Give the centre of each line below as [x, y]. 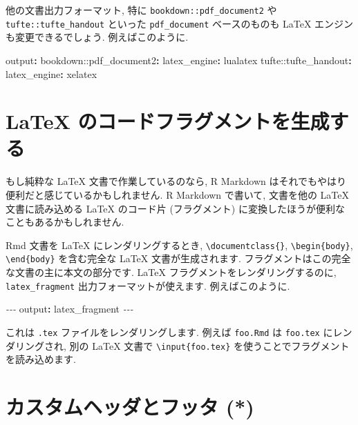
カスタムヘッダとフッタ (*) [130, 407]
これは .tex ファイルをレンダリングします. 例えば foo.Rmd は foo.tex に [169, 332]
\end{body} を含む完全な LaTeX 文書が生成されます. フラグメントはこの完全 [178, 258]
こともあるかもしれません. [65, 222]
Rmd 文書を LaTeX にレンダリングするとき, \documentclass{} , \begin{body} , [179, 245]
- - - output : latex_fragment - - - [69, 309]
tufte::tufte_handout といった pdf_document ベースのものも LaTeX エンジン [180, 23]
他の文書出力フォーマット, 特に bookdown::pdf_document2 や [141, 10]
